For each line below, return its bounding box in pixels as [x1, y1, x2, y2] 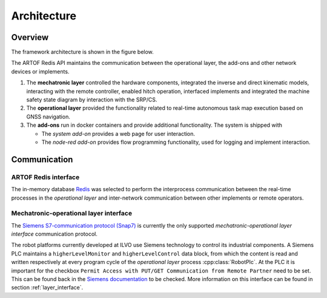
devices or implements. [11, 67, 70, 75]
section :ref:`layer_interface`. [11, 284, 84, 291]
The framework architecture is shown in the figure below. [11, 49, 154, 56]
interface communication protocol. [11, 231, 98, 238]
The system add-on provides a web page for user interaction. [41, 130, 196, 137]
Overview [11, 32, 49, 42]
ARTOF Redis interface [11, 173, 80, 181]
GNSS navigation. [26, 113, 71, 120]
